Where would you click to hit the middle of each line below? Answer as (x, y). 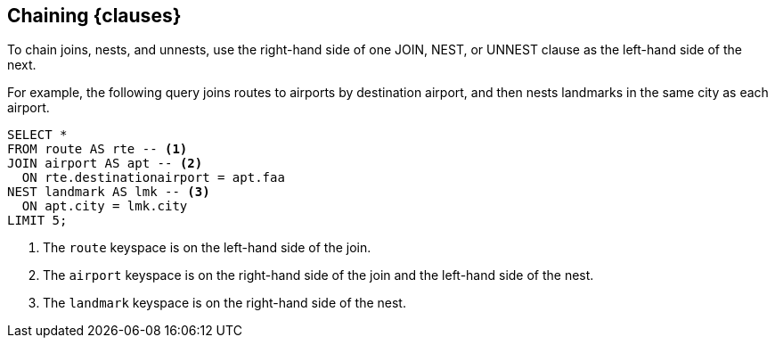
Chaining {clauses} (94, 16)
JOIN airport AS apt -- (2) (105, 164)
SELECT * (37, 135)
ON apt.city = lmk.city (105, 206)
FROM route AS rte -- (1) (98, 149)
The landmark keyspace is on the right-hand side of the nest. (224, 303)
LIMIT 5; (37, 221)
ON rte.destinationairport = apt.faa (153, 178)
